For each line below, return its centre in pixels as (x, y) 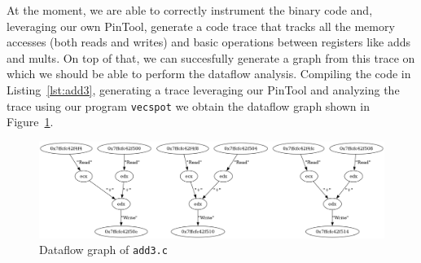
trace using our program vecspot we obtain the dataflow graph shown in (188, 105)
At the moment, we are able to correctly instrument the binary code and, (190, 10)
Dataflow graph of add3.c (103, 250)
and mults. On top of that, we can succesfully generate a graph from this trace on (211, 57)
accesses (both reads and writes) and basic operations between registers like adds (208, 42)
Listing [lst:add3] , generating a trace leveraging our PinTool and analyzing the (203, 89)
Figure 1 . (30, 122)
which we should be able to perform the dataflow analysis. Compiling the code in (209, 74)
